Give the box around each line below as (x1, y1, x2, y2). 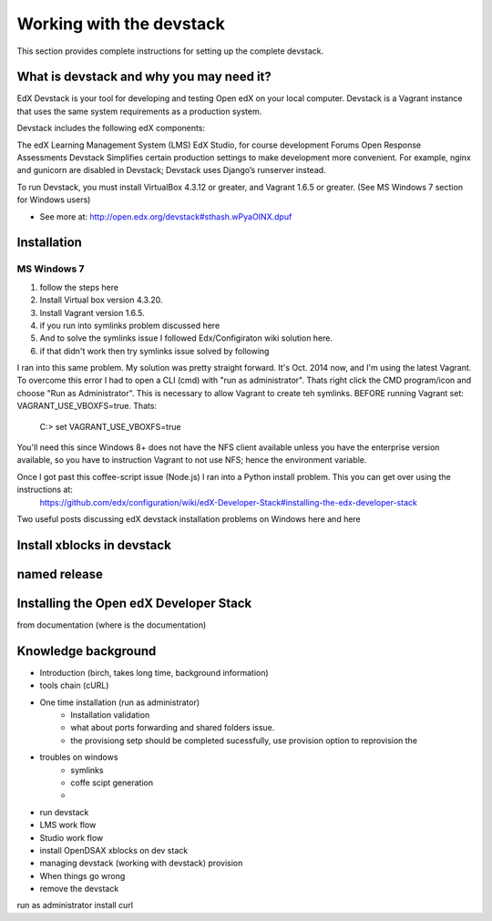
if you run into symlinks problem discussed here (39, 320, 220, 331)
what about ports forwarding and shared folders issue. (70, 722, 275, 733)
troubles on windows (39, 752, 118, 762)
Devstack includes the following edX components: (16, 123, 205, 134)
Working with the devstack (16, 14, 225, 34)
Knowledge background (16, 643, 157, 659)
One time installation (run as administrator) (39, 697, 200, 708)
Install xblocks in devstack (16, 537, 172, 553)
